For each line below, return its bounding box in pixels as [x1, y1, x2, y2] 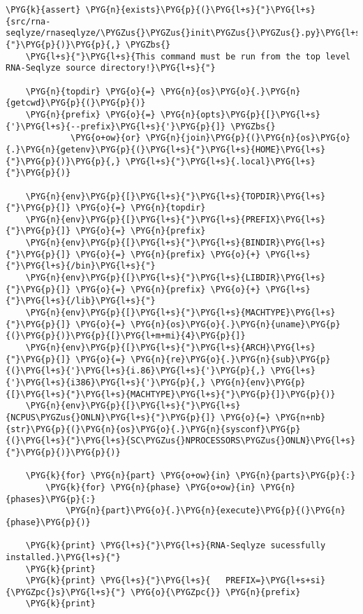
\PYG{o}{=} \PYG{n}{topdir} [75, 203, 206, 213]
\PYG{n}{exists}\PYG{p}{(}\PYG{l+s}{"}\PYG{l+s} [85, 5, 316, 15]
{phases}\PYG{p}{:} [6, 494, 96, 504]
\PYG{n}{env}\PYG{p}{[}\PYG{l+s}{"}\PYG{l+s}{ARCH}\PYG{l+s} [25, 343, 316, 353]
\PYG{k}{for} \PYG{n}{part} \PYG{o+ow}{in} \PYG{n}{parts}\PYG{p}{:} [25, 471, 356, 481]
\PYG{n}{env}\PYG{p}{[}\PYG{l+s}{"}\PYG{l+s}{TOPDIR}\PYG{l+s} [25, 191, 326, 201]
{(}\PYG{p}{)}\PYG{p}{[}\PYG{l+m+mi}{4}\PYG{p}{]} [6, 331, 246, 341]
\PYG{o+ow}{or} [71, 133, 141, 143]
